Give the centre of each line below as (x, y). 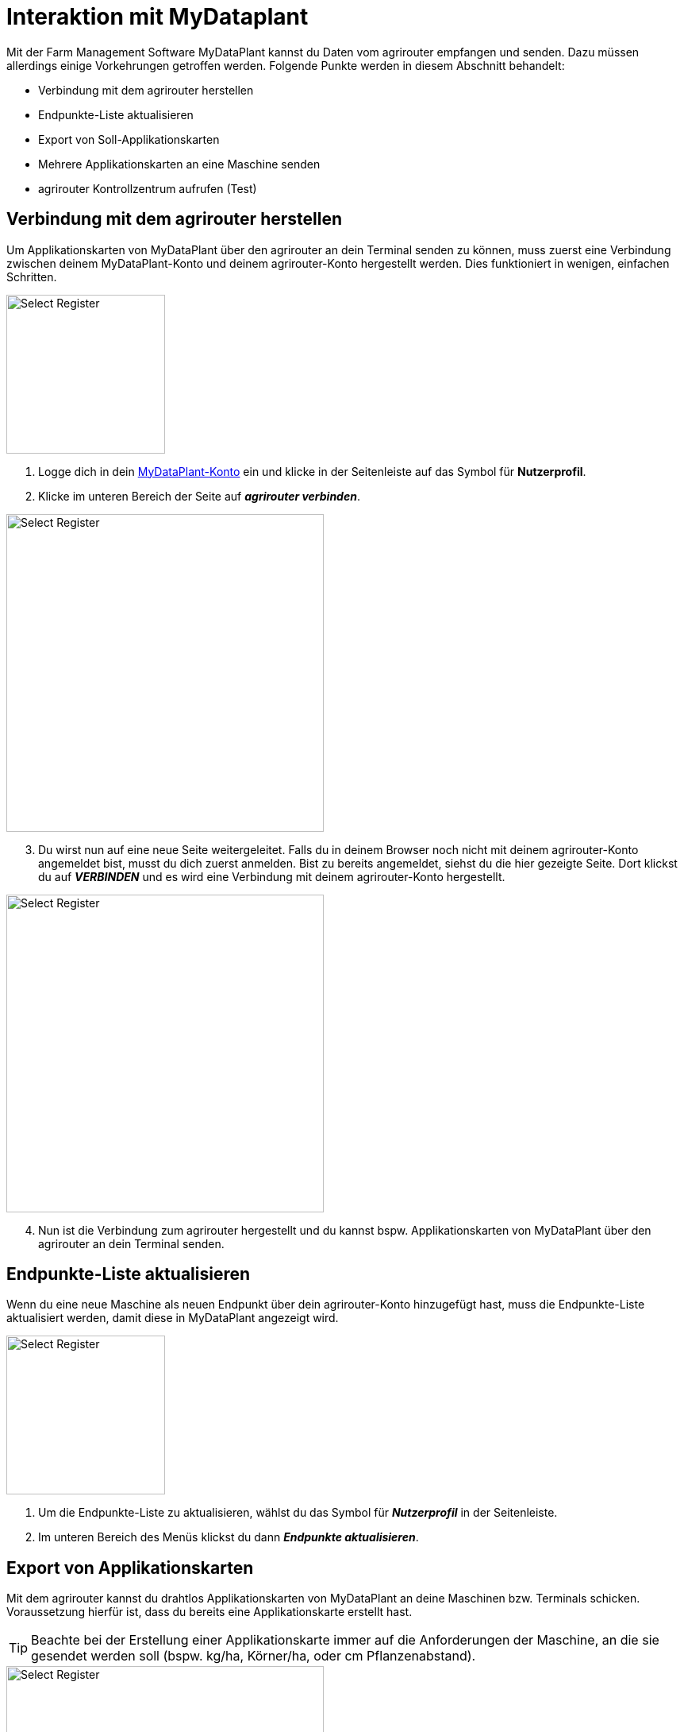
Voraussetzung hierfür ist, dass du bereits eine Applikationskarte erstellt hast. (209, 1612)
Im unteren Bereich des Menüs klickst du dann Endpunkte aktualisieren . (229, 1537)
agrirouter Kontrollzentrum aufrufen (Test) (148, 188)
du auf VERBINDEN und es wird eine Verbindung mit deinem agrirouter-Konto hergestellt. (272, 876)
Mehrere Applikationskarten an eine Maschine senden (179, 164)
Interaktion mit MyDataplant (158, 17)
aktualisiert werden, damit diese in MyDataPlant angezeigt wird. (173, 1318)
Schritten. (32, 276)
